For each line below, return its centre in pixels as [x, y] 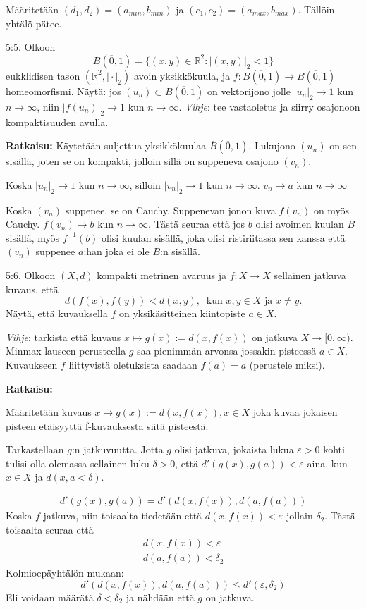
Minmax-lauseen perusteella [66, 351]
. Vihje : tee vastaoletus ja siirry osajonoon [269, 106]
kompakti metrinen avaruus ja [162, 275]
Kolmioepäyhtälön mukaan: [65, 573]
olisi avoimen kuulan [300, 224]
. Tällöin [316, 9]
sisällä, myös [33, 237]
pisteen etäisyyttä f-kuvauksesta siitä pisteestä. [107, 425]
